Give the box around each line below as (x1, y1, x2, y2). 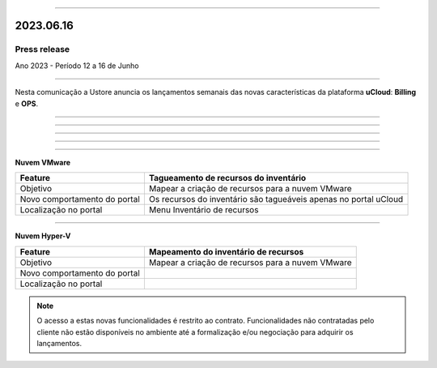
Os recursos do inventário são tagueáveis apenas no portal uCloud (148, 194, 404, 205)
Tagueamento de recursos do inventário (148, 173, 307, 184)
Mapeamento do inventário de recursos (148, 246, 304, 257)
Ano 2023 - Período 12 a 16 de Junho (15, 61, 139, 71)
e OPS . (15, 98, 39, 109)
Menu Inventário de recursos (148, 204, 259, 216)
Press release (15, 44, 70, 55)
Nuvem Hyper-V (15, 231, 71, 241)
